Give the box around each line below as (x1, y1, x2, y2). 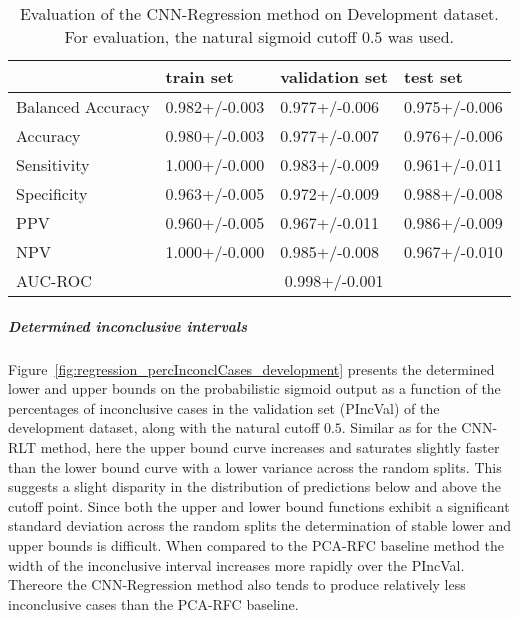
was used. (387, 25, 455, 48)
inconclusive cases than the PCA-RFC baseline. (8, 593, 299, 614)
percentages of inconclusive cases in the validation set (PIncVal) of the (8, 397, 440, 418)
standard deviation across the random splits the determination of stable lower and (8, 515, 512, 536)
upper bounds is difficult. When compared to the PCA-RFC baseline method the (8, 534, 504, 555)
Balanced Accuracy (16, 95, 150, 118)
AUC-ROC (16, 269, 92, 292)
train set (165, 65, 234, 88)
